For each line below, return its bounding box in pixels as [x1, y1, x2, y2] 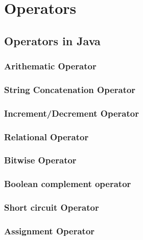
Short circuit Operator [4, 201, 99, 214]
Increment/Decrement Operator [4, 106, 139, 119]
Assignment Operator [4, 224, 95, 237]
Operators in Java [4, 32, 101, 48]
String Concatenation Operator [4, 83, 136, 96]
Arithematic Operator [4, 60, 97, 72]
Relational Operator [4, 130, 89, 143]
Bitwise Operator [4, 154, 77, 167]
